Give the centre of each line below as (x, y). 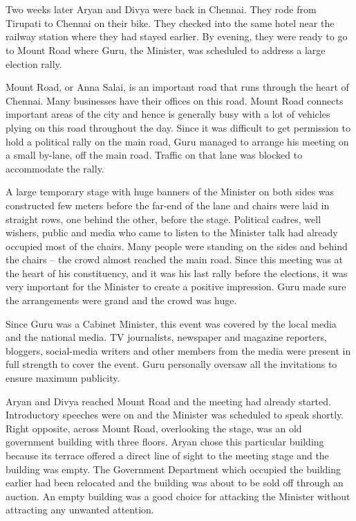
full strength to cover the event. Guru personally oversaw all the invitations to (171, 364)
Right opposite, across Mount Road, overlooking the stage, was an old (154, 428)
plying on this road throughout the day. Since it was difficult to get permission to (178, 127)
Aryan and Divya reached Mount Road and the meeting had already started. (168, 401)
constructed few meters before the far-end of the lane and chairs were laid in (168, 205)
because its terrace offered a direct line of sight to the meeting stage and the (167, 455)
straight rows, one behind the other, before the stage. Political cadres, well (163, 219)
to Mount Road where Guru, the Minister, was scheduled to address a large (166, 50)
